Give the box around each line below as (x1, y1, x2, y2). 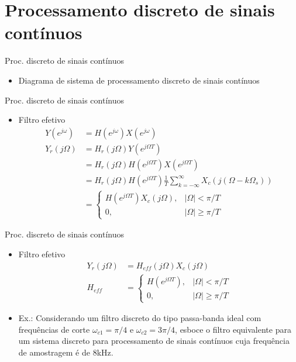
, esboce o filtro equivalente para (175, 323, 291, 335)
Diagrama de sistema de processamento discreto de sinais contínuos (18, 74, 260, 86)
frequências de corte (18, 323, 90, 335)
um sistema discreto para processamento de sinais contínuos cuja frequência (18, 335, 290, 347)
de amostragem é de (18, 346, 90, 358)
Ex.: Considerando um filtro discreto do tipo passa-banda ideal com (18, 312, 261, 324)
